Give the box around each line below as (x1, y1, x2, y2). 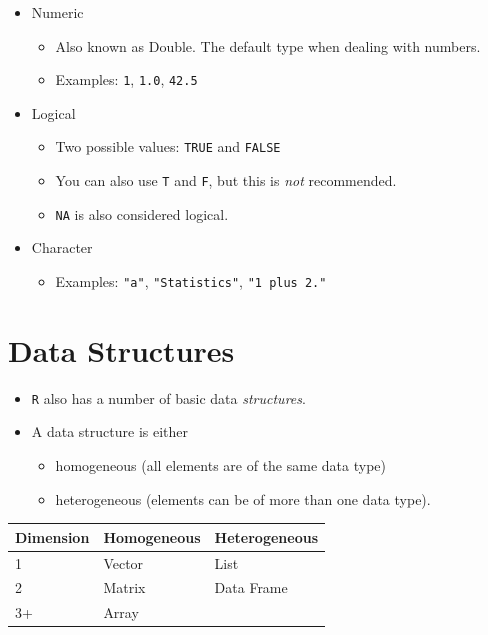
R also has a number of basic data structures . (31, 387, 306, 408)
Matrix (103, 577, 146, 598)
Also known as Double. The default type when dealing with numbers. (55, 35, 481, 56)
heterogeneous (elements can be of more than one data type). (55, 488, 431, 509)
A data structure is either (31, 421, 189, 442)
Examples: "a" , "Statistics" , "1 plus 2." (55, 271, 327, 291)
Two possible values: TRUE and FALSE (55, 136, 281, 157)
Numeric (31, 2, 84, 22)
